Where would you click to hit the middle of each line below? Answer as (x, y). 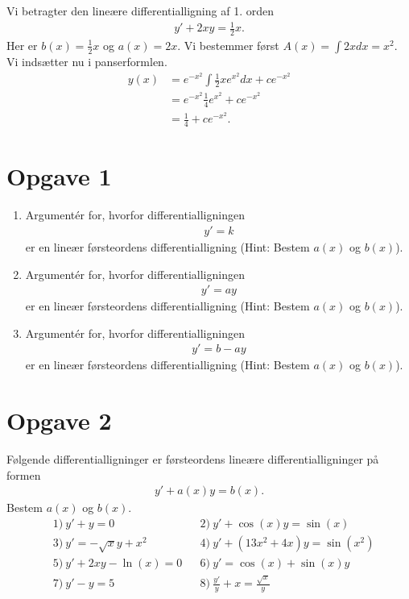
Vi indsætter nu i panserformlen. (87, 61)
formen (24, 474)
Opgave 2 (59, 420)
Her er (22, 45)
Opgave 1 (59, 176)
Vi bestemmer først (231, 45)
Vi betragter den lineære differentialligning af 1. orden (140, 10)
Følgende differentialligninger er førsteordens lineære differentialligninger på (193, 459)
